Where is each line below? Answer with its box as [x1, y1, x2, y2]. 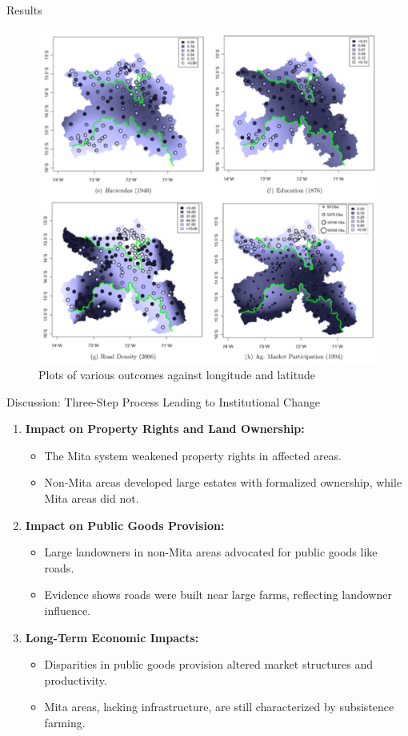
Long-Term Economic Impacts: [25, 629, 199, 645]
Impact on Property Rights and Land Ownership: [25, 420, 305, 437]
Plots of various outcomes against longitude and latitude [38, 366, 315, 383]
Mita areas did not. [44, 490, 139, 507]
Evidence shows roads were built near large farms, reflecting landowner [44, 586, 392, 603]
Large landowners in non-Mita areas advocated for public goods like [44, 544, 378, 560]
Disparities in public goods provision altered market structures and [44, 656, 374, 673]
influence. [44, 602, 91, 618]
